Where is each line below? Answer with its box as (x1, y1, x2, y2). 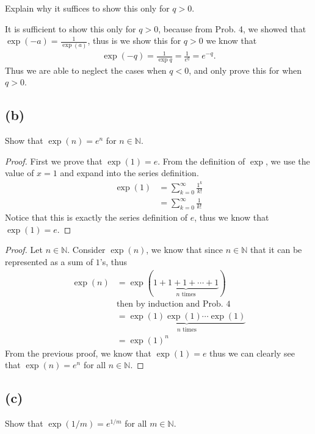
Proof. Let (5, 243, 43, 256)
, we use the (266, 154, 310, 167)
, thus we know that (194, 211, 269, 224)
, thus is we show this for (87, 34, 181, 47)
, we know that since (146, 243, 223, 256)
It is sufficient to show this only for (5, 22, 136, 35)
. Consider (67, 243, 106, 256)
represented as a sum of (5, 255, 93, 268)
